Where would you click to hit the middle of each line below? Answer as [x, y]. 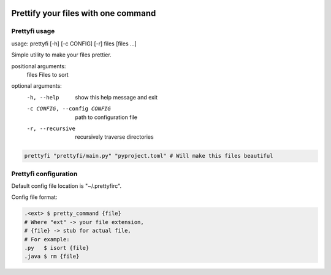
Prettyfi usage [33, 31]
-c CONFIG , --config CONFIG [69, 109]
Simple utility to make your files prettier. [61, 55]
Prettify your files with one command [84, 13]
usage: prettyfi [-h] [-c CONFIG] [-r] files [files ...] [74, 44]
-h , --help [43, 97]
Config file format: [34, 197]
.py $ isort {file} [57, 248]
